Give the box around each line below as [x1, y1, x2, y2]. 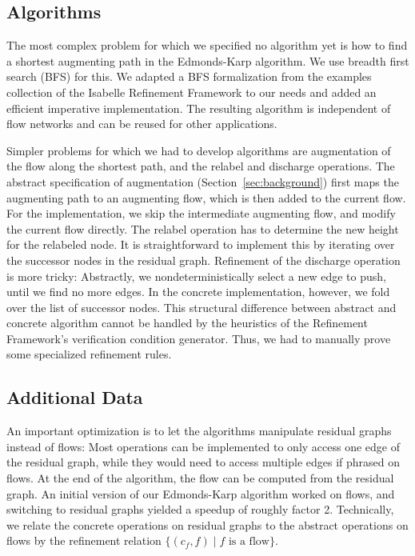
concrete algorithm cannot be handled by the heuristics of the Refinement [6, 314, 368, 331]
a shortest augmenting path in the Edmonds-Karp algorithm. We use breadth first [6, 52, 409, 69]
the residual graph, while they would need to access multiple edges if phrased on [6, 454, 401, 470]
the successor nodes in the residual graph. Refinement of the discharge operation [6, 251, 401, 268]
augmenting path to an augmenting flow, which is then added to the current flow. [6, 189, 406, 206]
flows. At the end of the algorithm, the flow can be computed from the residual [6, 470, 394, 486]
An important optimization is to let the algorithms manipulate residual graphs [6, 422, 392, 439]
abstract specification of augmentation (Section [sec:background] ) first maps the [6, 173, 399, 190]
